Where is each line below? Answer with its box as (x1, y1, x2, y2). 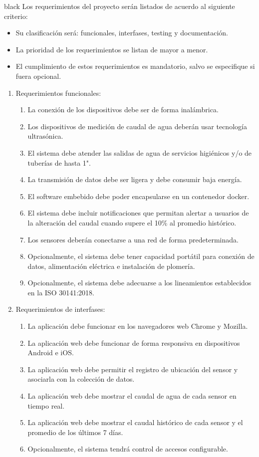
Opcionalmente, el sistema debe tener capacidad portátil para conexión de (27, 251, 255, 261)
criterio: (4, 10, 28, 21)
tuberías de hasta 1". (27, 157, 91, 168)
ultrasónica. (27, 131, 63, 141)
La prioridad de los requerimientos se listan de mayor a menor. (15, 44, 208, 54)
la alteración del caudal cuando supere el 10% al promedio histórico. (27, 217, 237, 228)
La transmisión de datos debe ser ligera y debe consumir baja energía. (27, 174, 242, 185)
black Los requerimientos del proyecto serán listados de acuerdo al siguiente (4, 1, 235, 11)
